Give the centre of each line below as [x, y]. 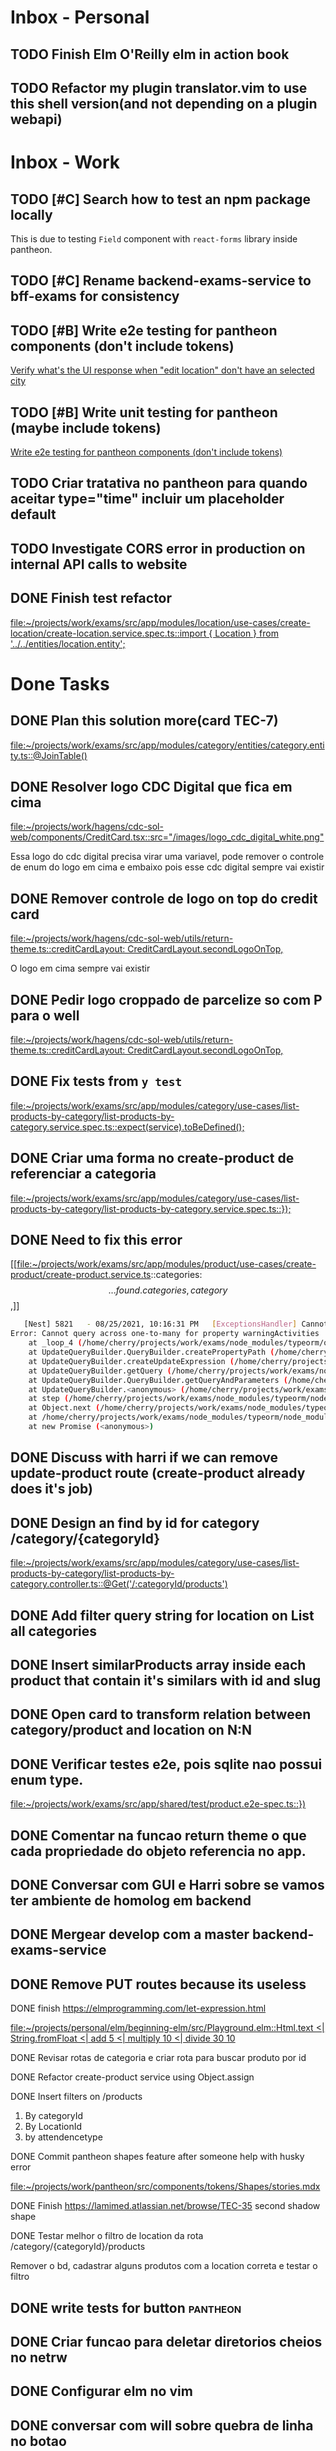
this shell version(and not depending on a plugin [164, 103]
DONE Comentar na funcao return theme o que [158, 1835]
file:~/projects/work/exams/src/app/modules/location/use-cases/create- [160, 622]
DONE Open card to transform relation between [161, 1714]
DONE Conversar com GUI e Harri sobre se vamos [167, 1884]
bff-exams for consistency [95, 296]
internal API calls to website [99, 564]
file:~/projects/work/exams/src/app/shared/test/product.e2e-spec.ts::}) [158, 1804]
